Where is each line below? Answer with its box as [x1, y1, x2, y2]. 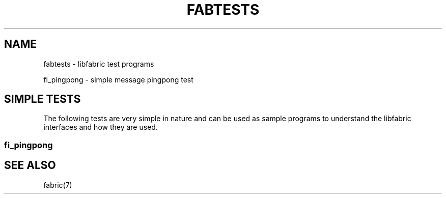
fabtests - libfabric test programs [43, 59, 154, 68]
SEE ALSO [4, 159, 56, 172]
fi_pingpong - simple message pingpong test [43, 75, 193, 84]
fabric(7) [43, 180, 72, 189]
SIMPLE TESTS [4, 93, 81, 106]
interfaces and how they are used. [43, 123, 158, 132]
